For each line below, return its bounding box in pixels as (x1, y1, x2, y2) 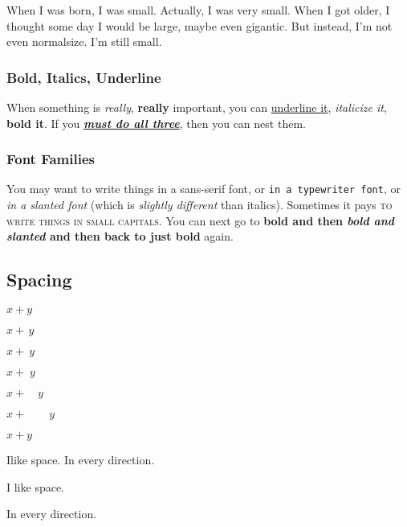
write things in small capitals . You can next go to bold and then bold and (6, 212, 395, 229)
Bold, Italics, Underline (6, 67, 161, 87)
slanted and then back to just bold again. (6, 228, 234, 245)
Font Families (6, 149, 95, 169)
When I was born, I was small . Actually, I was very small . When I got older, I (6, 2, 390, 18)
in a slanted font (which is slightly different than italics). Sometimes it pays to (6, 196, 393, 213)
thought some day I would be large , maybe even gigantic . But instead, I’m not (6, 17, 393, 34)
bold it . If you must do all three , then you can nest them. (6, 114, 306, 131)
